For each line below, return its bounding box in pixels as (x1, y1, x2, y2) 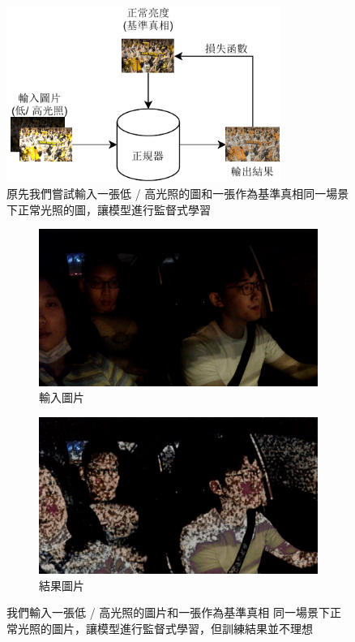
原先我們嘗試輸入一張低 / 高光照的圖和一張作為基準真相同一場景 (6, 184, 349, 201)
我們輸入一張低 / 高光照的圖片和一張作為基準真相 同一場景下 (6, 604, 330, 621)
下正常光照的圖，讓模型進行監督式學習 (6, 200, 211, 218)
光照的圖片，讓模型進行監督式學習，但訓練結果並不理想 (17, 620, 313, 637)
